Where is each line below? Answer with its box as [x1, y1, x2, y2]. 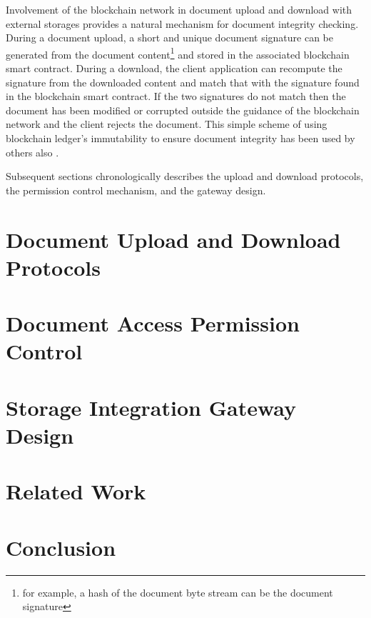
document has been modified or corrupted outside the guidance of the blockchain [6, 102, 360, 117]
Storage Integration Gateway [6, 392, 297, 422]
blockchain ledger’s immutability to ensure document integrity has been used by [6, 131, 355, 145]
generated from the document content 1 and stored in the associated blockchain [6, 44, 350, 61]
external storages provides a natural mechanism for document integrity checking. [6, 16, 359, 31]
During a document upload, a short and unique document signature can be [6, 30, 334, 45]
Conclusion [6, 532, 116, 562]
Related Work [6, 477, 146, 506]
